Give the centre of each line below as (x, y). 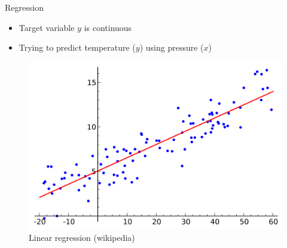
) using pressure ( (172, 47)
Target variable (47, 27)
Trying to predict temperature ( (77, 47)
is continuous (108, 27)
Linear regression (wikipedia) (82, 237)
